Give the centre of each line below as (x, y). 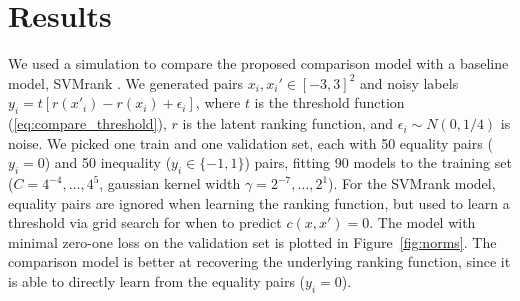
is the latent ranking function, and (288, 123)
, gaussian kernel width (170, 183)
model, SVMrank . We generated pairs (126, 82)
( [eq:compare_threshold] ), (87, 123)
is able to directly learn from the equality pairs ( (157, 281)
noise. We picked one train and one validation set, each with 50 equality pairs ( (250, 142)
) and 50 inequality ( (108, 162)
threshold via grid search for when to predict (145, 222)
